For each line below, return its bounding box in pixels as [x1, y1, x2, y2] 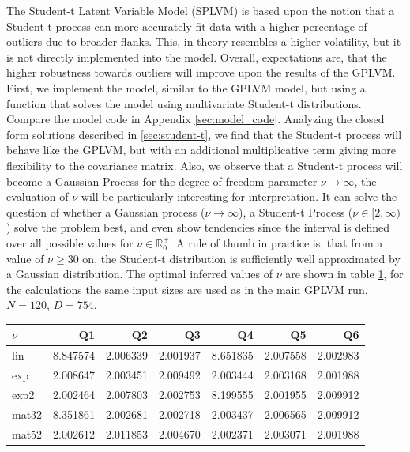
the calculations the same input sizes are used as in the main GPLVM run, [6, 281, 368, 297]
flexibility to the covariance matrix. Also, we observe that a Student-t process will [6, 156, 403, 173]
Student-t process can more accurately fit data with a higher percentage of [6, 17, 367, 34]
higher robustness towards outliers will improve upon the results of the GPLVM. [6, 64, 396, 81]
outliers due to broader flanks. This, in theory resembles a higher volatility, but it [6, 33, 401, 50]
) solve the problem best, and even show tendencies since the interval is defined [6, 219, 390, 235]
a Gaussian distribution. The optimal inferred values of [6, 266, 273, 282]
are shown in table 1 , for [285, 266, 404, 282]
